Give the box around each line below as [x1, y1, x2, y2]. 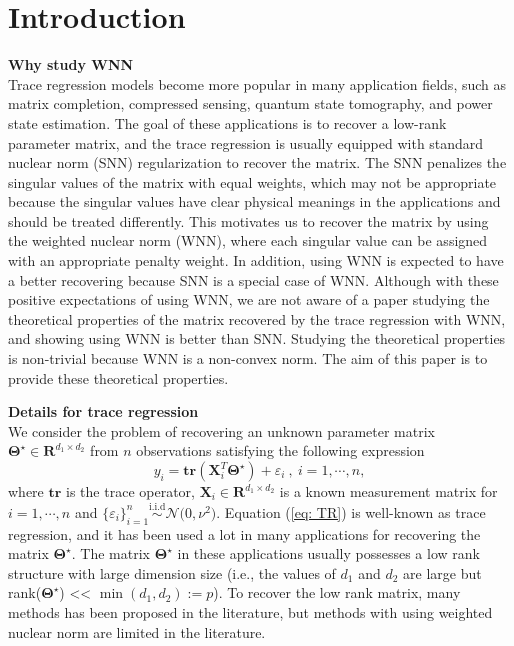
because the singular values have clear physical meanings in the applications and [8, 191, 501, 212]
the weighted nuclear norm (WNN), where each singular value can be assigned [8, 230, 488, 251]
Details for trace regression [8, 401, 199, 422]
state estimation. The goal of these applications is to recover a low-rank [8, 112, 447, 133]
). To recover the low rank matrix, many [213, 582, 461, 603]
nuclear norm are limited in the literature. [8, 621, 266, 642]
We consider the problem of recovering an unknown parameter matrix [8, 420, 435, 441]
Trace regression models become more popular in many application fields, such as [8, 73, 507, 94]
